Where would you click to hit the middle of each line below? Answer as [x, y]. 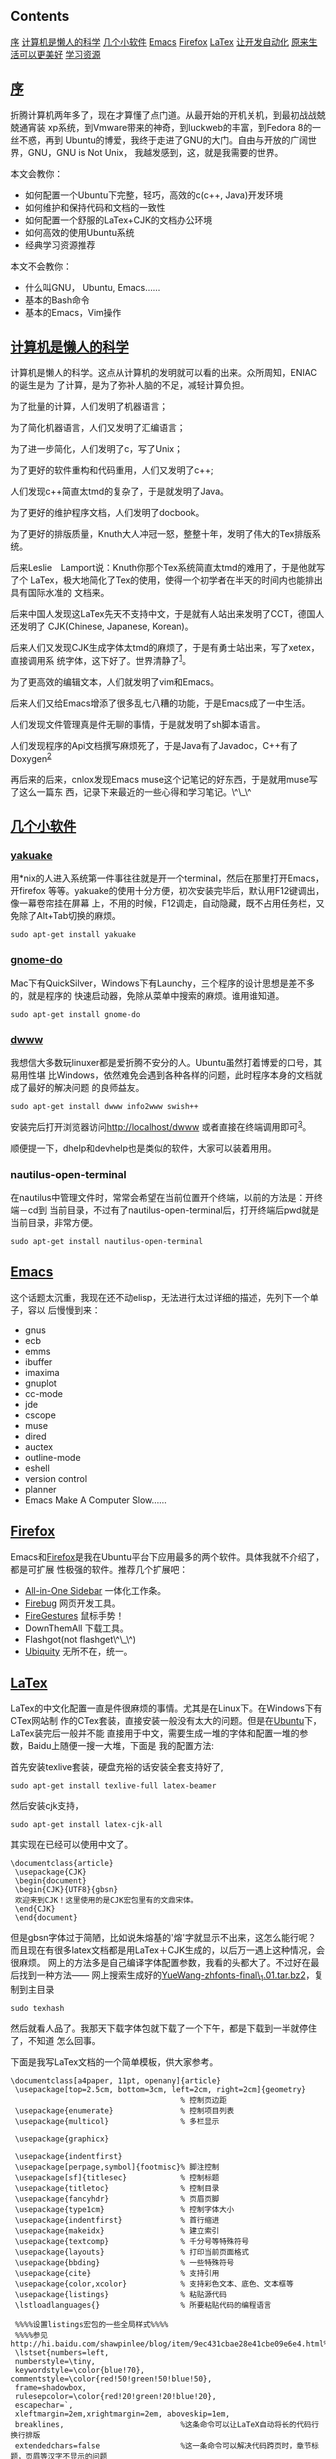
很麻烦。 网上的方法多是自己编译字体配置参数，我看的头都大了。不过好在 [160, 1963]
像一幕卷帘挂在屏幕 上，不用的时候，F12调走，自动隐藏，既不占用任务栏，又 [167, 903]
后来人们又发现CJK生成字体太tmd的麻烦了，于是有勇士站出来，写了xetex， [165, 648]
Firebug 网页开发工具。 [73, 1603]
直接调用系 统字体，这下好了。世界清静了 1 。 [101, 660]
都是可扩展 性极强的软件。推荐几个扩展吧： [99, 1569]
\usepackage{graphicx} [62, 2139]
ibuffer [38, 1361]
